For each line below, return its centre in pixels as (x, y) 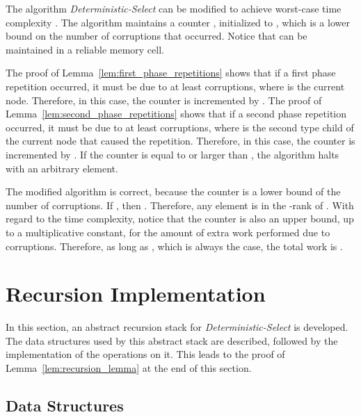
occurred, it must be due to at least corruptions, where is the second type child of (180, 127)
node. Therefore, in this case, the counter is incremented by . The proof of (164, 100)
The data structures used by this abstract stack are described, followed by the (172, 340)
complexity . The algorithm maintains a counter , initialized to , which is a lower (178, 22)
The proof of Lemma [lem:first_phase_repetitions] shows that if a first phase (171, 73)
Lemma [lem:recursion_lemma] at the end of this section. (129, 368)
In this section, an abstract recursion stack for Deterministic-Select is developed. (177, 327)
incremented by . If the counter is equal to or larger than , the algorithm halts (173, 154)
